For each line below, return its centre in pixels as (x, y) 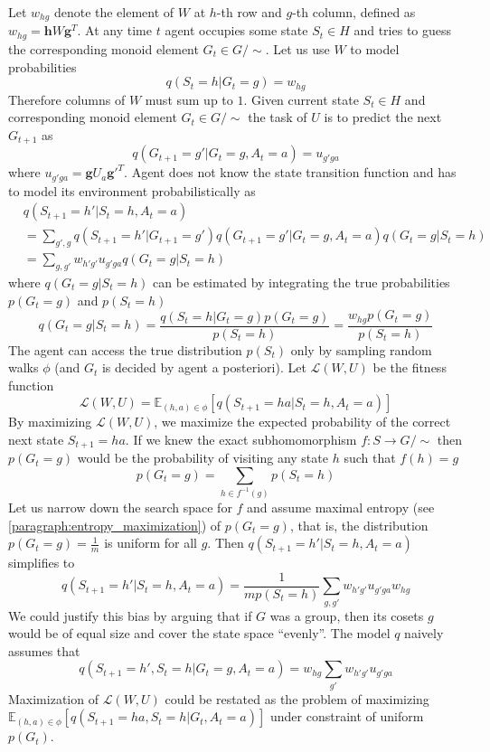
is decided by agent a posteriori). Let (204, 367)
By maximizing (50, 422)
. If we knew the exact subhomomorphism (241, 439)
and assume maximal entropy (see (341, 507)
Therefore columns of (67, 99)
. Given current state (301, 99)
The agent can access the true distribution (125, 349)
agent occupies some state (236, 30)
